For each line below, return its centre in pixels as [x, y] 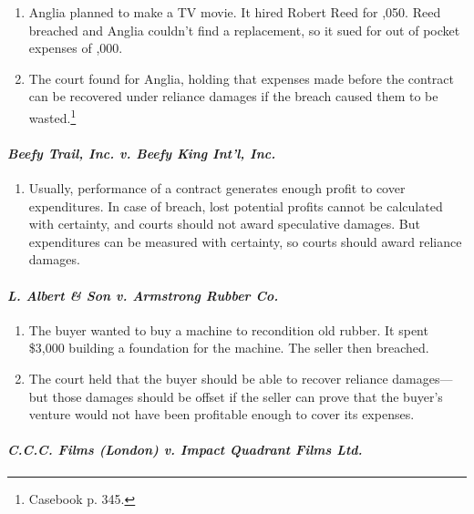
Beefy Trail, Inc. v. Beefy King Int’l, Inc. [142, 153]
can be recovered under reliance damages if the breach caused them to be [233, 96]
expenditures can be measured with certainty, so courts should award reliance [245, 241]
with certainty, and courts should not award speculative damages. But [224, 224]
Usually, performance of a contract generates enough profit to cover [217, 188]
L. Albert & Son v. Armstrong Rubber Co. [143, 295]
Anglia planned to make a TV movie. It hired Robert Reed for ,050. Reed [235, 12]
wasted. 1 [52, 116]
